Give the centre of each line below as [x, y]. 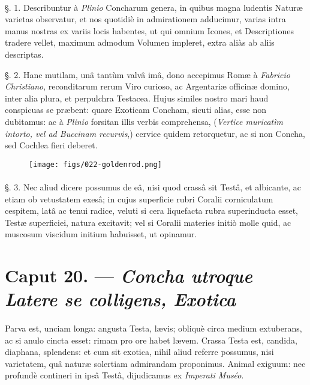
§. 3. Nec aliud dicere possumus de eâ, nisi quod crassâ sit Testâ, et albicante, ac [153, 186]
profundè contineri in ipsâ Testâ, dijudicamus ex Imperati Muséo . [124, 375]
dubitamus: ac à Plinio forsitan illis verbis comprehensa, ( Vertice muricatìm [144, 121]
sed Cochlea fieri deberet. [51, 145]
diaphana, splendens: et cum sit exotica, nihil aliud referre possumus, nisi [139, 352]
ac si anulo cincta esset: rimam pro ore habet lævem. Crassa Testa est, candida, [151, 340]
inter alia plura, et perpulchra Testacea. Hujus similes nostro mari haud [137, 98]
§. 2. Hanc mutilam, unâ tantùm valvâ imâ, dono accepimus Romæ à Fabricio [148, 74]
